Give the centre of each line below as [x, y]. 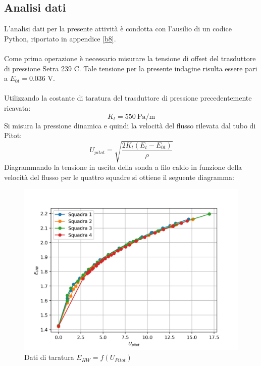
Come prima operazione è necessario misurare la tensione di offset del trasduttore [130, 58]
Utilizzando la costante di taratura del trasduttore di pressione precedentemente [128, 98]
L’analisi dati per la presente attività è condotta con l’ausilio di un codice [118, 29]
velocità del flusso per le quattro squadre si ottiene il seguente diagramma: [119, 177]
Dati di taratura [49, 357]
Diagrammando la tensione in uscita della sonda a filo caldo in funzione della [123, 167]
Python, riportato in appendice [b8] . [60, 38]
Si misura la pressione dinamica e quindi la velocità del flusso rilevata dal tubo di [130, 125]
